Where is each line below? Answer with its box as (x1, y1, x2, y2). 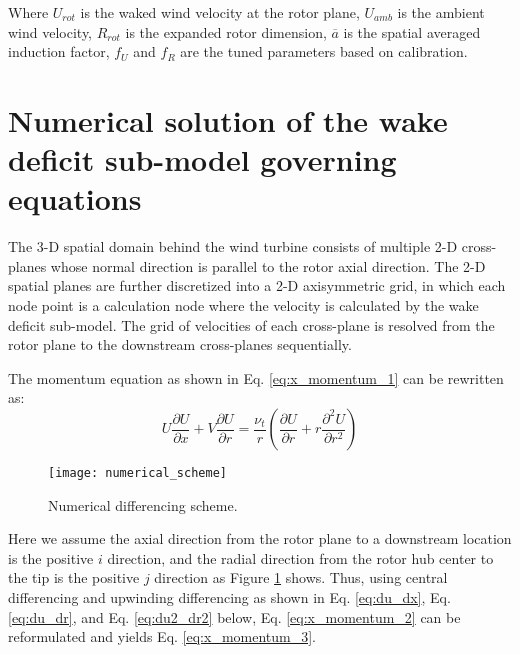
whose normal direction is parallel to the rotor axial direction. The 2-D (50, 255, 486, 276)
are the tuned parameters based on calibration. (180, 41, 468, 62)
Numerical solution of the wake (8, 99, 448, 140)
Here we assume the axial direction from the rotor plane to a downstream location (8, 528, 512, 549)
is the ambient (397, 2, 485, 22)
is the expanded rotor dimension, (125, 21, 327, 42)
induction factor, (8, 41, 110, 62)
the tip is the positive (8, 567, 140, 588)
